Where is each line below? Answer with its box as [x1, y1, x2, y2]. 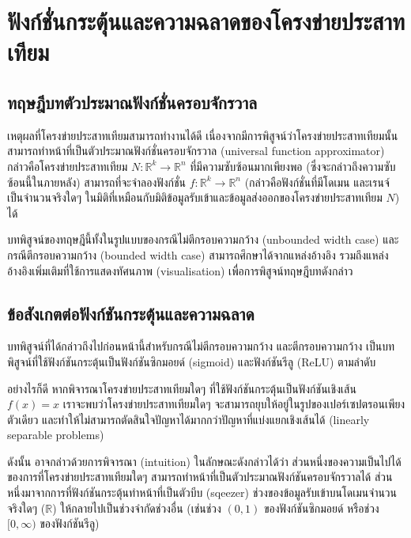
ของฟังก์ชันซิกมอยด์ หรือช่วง [263, 499, 379, 516]
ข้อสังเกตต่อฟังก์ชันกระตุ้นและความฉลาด [7, 301, 255, 325]
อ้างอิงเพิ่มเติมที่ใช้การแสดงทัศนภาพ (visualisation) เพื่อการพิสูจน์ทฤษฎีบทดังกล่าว [7, 262, 353, 278]
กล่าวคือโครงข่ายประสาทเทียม [7, 157, 128, 174]
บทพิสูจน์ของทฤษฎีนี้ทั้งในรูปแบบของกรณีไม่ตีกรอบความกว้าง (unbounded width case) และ [7, 231, 399, 248]
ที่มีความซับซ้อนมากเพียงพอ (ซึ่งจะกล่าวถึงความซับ [190, 157, 396, 174]
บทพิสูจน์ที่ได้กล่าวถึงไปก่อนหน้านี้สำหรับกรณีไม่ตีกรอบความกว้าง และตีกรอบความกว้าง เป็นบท [7, 338, 394, 354]
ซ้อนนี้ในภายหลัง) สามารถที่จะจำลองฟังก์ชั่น [7, 173, 187, 190]
